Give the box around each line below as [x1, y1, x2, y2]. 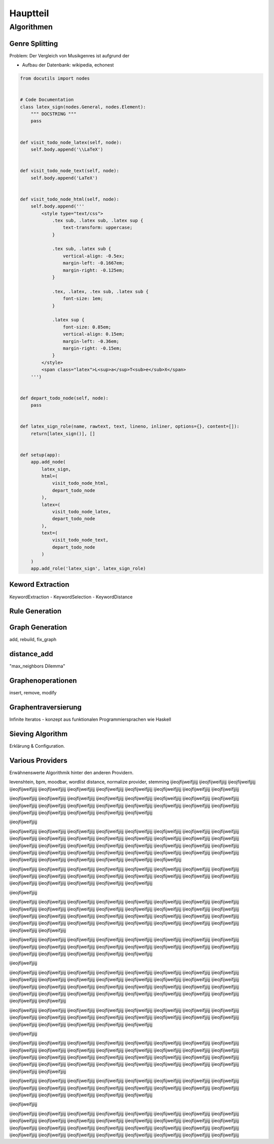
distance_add [9, 650, 53, 658]
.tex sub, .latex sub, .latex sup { [52, 217, 144, 223]
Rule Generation [9, 607, 62, 616]
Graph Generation [9, 623, 67, 632]
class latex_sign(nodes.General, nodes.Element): [20, 104, 146, 110]
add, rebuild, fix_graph [9, 636, 57, 643]
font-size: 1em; [62, 296, 104, 301]
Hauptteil [9, 8, 49, 19]
